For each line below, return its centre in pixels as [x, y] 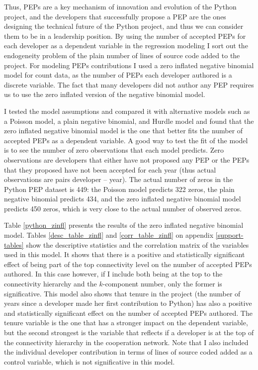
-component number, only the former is [162, 284]
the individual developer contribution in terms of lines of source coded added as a [128, 352]
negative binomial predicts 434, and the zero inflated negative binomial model [123, 199]
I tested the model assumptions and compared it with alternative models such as [127, 111]
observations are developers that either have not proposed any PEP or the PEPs [127, 159]
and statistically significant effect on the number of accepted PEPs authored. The [128, 313]
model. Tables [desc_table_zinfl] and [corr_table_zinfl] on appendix [109, 235]
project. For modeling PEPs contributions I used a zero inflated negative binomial [129, 65]
